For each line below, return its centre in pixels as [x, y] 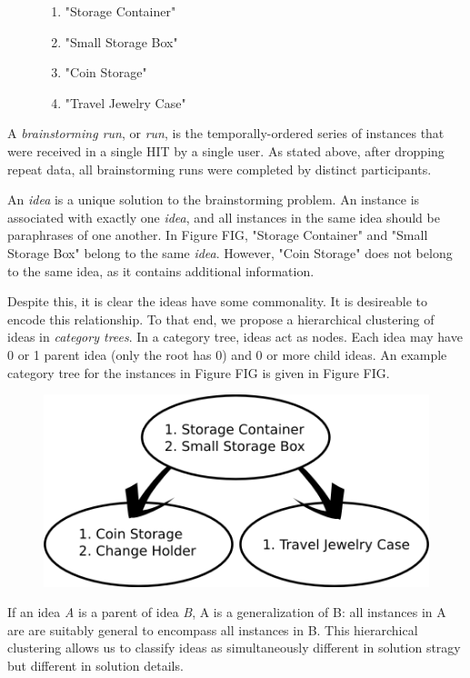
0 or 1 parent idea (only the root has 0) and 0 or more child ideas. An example [227, 354]
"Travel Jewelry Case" [125, 102]
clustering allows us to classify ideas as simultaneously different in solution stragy [234, 648]
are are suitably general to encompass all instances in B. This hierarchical [213, 629]
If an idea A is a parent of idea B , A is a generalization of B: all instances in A [227, 612]
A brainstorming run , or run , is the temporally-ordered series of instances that [226, 133]
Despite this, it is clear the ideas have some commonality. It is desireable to [217, 301]
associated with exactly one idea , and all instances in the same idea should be [224, 217]
